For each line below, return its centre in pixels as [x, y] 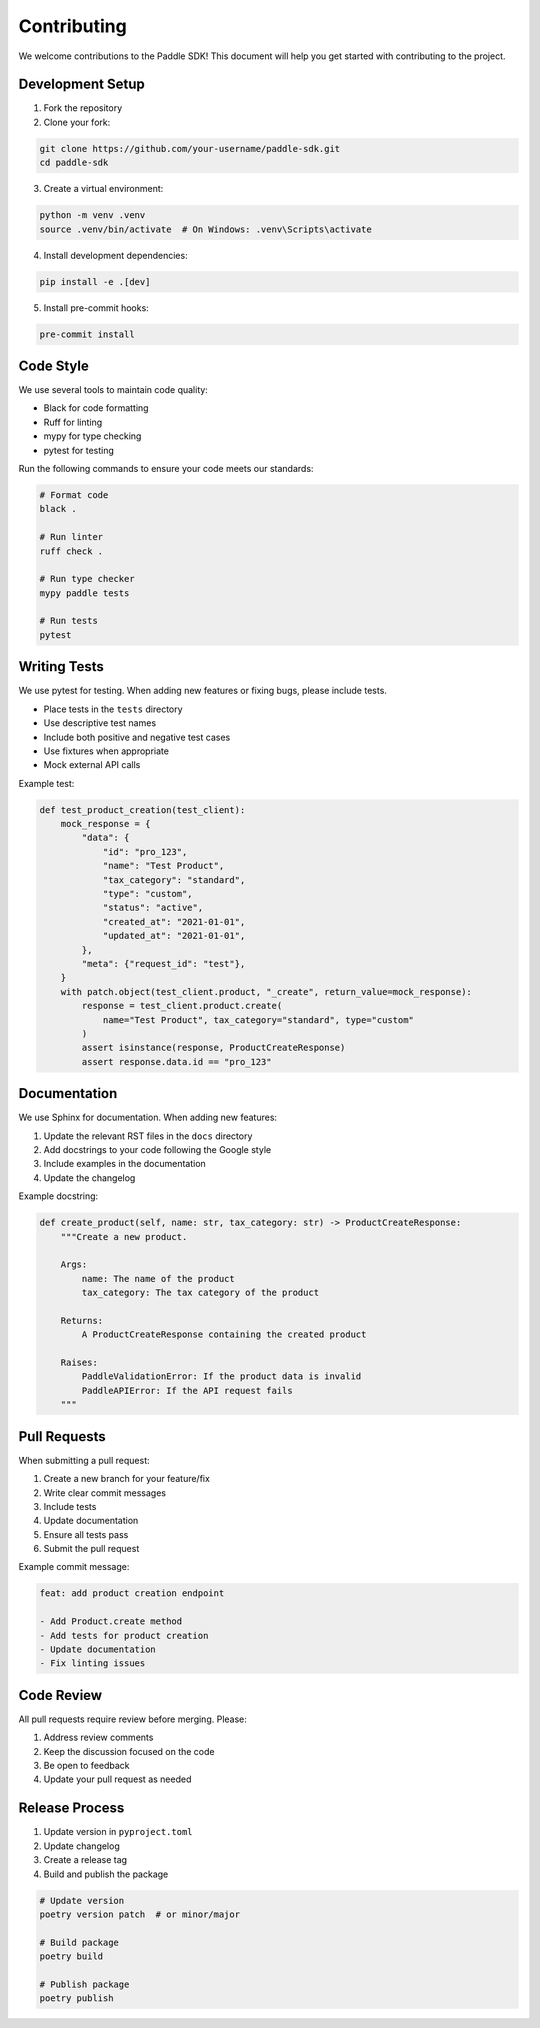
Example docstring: [58, 1196]
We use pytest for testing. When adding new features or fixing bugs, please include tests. [202, 691]
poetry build [71, 1956]
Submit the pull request [91, 1549]
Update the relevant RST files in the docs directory [148, 1136]
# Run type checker [87, 579]
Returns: [82, 1320]
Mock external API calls [92, 765]
